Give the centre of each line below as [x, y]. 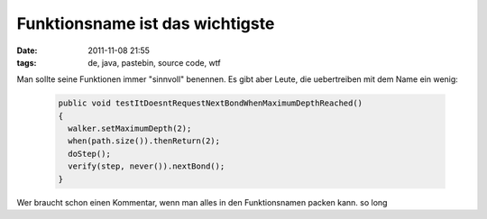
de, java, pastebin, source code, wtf [154, 62]
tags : [27, 62]
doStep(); [90, 154]
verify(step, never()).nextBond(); [147, 166]
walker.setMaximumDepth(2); [130, 129]
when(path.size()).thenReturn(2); [144, 141]
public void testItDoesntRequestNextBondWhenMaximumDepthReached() [211, 103]
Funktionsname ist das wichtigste [146, 23]
